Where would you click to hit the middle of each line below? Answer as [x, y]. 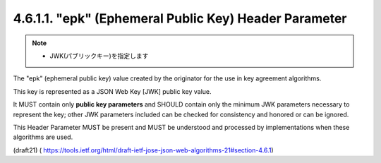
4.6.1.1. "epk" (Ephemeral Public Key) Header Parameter [180, 18]
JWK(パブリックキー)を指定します [99, 56]
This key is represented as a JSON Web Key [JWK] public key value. [112, 91]
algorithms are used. [43, 137]
